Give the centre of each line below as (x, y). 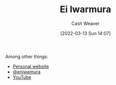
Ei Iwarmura (85, 9)
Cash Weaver (85, 23)
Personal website (31, 66)
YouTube (22, 77)
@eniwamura (26, 72)
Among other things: (27, 56)
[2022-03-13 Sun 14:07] (85, 33)
